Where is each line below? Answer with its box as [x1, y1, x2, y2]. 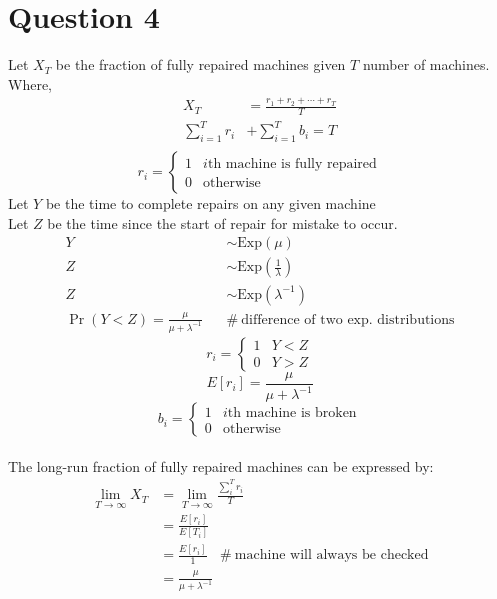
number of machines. [362, 54, 490, 75]
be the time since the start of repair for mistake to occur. [47, 212, 398, 233]
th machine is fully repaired [207, 157, 377, 172]
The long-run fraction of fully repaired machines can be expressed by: [8, 455, 434, 476]
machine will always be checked [234, 548, 429, 563]
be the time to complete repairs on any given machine [45, 193, 376, 214]
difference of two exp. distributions [241, 312, 455, 327]
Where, [8, 73, 52, 94]
